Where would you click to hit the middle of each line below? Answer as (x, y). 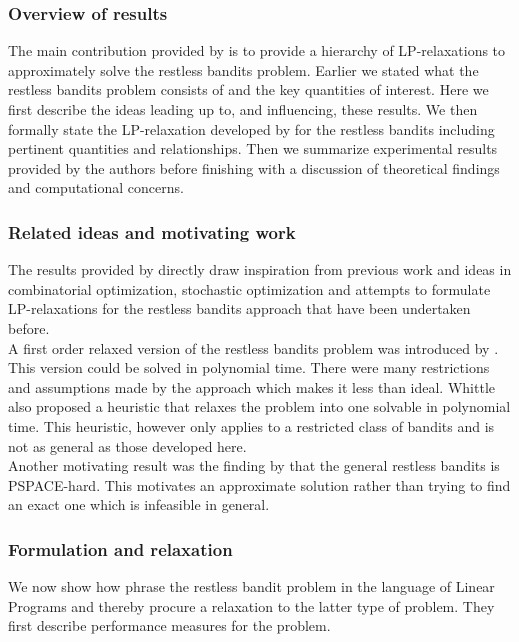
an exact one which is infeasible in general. (139, 504)
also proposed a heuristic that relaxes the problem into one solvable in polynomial (259, 406)
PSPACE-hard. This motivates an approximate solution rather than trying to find (259, 484)
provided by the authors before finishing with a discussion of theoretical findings (254, 167)
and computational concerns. (96, 187)
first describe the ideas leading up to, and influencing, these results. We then (243, 109)
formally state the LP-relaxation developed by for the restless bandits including (251, 128)
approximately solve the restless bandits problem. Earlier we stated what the (243, 69)
